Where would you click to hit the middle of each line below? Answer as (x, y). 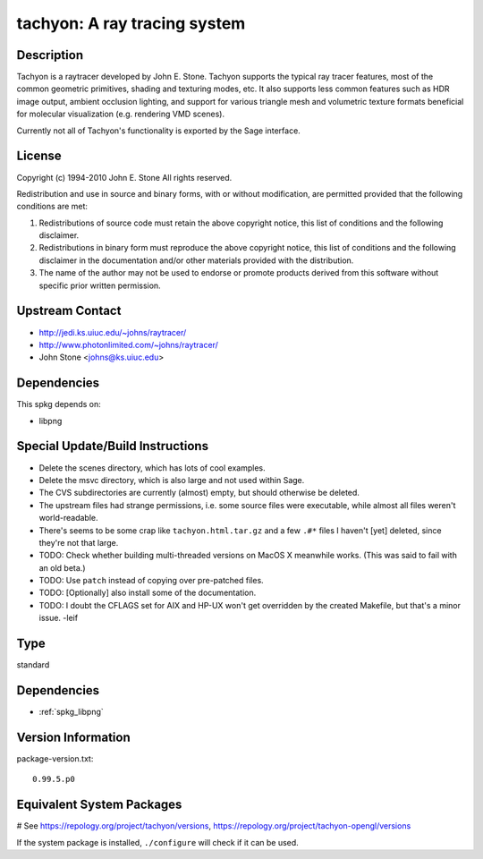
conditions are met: (52, 207)
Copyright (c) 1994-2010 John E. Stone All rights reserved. (124, 177)
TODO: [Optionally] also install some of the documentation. (148, 593)
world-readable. (68, 518)
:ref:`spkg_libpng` (72, 712)
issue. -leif (59, 618)
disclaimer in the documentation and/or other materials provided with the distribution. (196, 260)
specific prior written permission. (100, 285)
